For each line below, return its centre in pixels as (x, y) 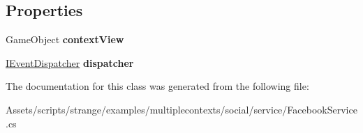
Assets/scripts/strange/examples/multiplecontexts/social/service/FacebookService (181, 109)
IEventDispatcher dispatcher (70, 62)
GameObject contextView (65, 39)
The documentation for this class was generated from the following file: (157, 86)
